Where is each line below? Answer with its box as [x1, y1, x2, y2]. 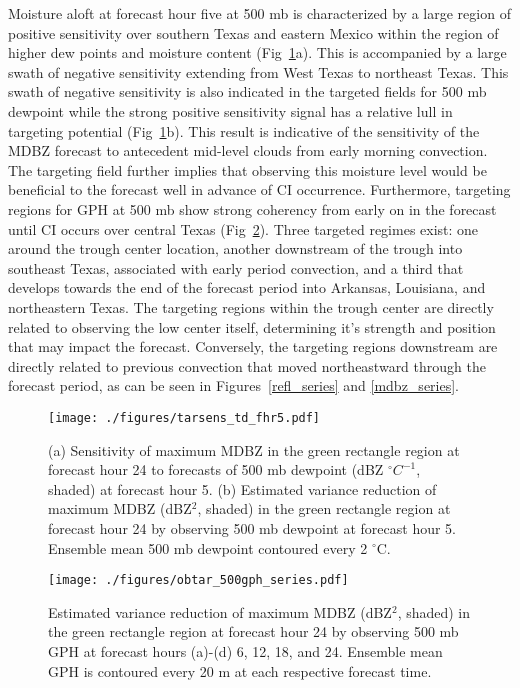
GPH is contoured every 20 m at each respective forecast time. [48, 660, 432, 681]
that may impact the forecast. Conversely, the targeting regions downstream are [8, 336, 498, 357]
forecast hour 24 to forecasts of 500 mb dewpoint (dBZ [48, 459, 384, 480]
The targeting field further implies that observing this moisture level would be [8, 159, 487, 180]
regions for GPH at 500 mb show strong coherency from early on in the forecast [8, 198, 497, 219]
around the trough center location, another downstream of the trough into [8, 238, 463, 259]
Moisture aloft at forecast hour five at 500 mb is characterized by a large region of [8, 3, 511, 23]
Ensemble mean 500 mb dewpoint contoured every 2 [48, 537, 368, 558]
